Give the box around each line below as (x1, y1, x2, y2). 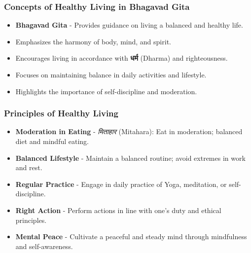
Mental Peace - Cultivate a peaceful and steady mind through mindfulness (15, 231, 247, 242)
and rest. (15, 162, 42, 173)
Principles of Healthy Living (4, 107, 118, 119)
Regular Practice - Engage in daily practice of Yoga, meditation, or (15, 179, 227, 189)
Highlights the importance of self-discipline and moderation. (15, 86, 197, 96)
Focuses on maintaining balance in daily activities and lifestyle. (15, 70, 207, 79)
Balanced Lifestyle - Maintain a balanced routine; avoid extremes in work (15, 152, 246, 163)
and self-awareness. (15, 241, 73, 251)
